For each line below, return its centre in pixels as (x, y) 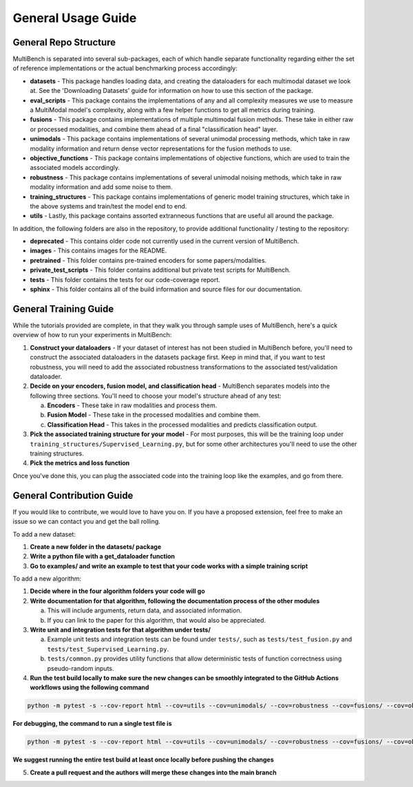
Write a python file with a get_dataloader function (103, 557)
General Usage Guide (75, 18)
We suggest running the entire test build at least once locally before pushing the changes (144, 759)
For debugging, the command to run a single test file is (92, 724)
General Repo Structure (64, 42)
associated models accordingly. (75, 168)
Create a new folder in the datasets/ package (96, 546)
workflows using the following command (89, 687)
